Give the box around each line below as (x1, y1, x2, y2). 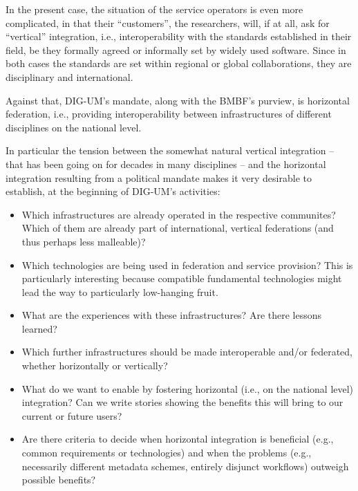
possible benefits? (21, 472, 96, 487)
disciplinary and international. (6, 69, 133, 84)
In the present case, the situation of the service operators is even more (6, 2, 303, 16)
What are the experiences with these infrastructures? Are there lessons (21, 308, 322, 322)
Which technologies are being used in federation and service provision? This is (21, 257, 353, 272)
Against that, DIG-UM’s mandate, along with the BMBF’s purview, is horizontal (6, 93, 350, 107)
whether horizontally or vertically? (21, 358, 168, 373)
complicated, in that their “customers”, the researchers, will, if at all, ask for (6, 15, 330, 30)
